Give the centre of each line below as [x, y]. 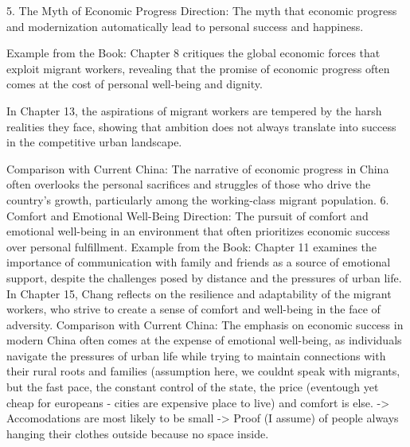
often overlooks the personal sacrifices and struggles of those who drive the [189, 184]
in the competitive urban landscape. [94, 142]
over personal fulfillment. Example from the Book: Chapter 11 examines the [192, 246]
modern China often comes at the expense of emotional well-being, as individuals [204, 340]
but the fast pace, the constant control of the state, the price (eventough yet [193, 387]
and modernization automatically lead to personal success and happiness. [185, 26]
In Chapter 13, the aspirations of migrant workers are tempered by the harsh [194, 110]
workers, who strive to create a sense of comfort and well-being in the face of [193, 309]
